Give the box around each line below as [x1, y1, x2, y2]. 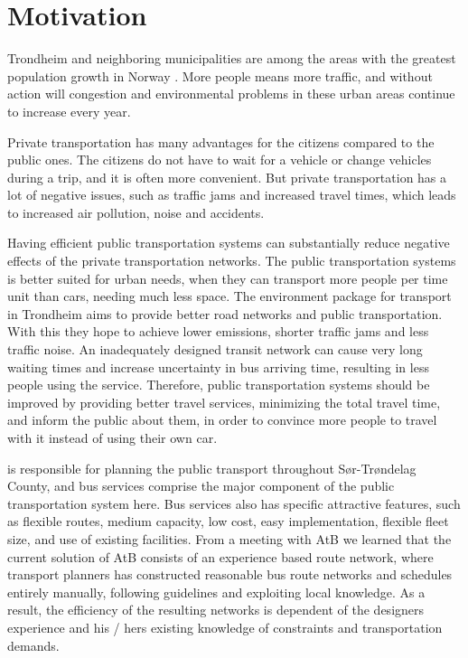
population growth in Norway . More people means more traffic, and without [7, 66, 433, 85]
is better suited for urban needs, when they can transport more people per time [7, 268, 448, 287]
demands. [7, 635, 60, 654]
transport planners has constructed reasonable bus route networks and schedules [7, 565, 453, 584]
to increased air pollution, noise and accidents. [7, 202, 265, 221]
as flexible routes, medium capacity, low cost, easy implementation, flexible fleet [7, 512, 449, 531]
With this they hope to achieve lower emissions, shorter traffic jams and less [7, 322, 429, 341]
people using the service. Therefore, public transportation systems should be [7, 375, 430, 394]
